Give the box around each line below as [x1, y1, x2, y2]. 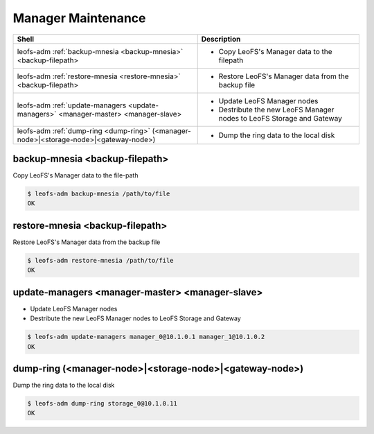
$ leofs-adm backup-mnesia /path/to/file [27, 190, 170, 198]
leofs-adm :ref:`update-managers [17, 101, 127, 110]
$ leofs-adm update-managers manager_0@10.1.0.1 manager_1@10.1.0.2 [27, 333, 265, 341]
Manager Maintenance [12, 10, 146, 26]
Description [201, 34, 241, 44]
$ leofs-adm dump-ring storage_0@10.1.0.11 [27, 399, 178, 408]
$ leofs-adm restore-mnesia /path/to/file [27, 257, 174, 264]
